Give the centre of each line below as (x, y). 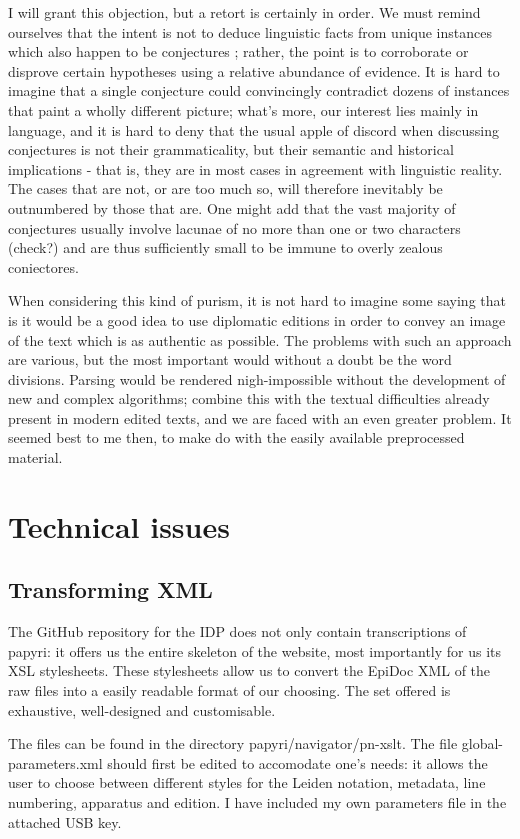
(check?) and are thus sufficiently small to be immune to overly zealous (225, 247)
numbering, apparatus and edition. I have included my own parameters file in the (257, 801)
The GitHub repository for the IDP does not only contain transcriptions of (237, 631)
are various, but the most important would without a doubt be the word (230, 359)
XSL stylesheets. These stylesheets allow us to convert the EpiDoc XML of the (249, 670)
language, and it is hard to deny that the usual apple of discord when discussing (253, 129)
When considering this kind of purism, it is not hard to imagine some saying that (257, 300)
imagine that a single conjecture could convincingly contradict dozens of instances (259, 90)
